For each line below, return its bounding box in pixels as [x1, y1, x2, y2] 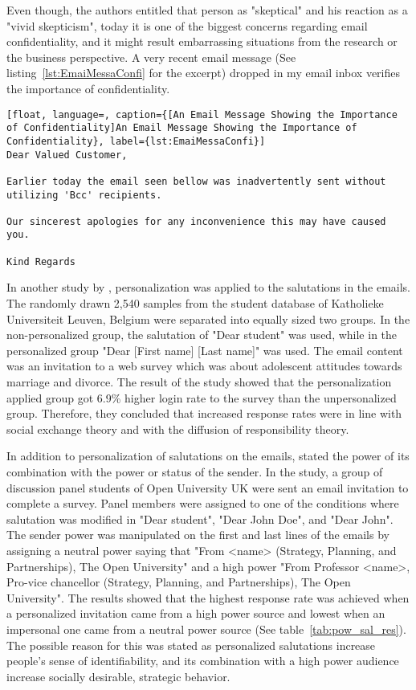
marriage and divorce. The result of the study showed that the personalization [6, 374, 392, 390]
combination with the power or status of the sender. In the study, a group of [6, 463, 383, 480]
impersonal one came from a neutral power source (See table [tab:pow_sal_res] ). [6, 620, 406, 637]
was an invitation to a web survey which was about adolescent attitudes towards [6, 357, 402, 374]
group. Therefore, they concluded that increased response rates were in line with [6, 405, 402, 422]
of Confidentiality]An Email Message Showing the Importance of [6, 122, 357, 134]
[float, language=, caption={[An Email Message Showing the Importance [6, 108, 398, 120]
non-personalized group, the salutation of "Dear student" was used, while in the [6, 326, 398, 343]
